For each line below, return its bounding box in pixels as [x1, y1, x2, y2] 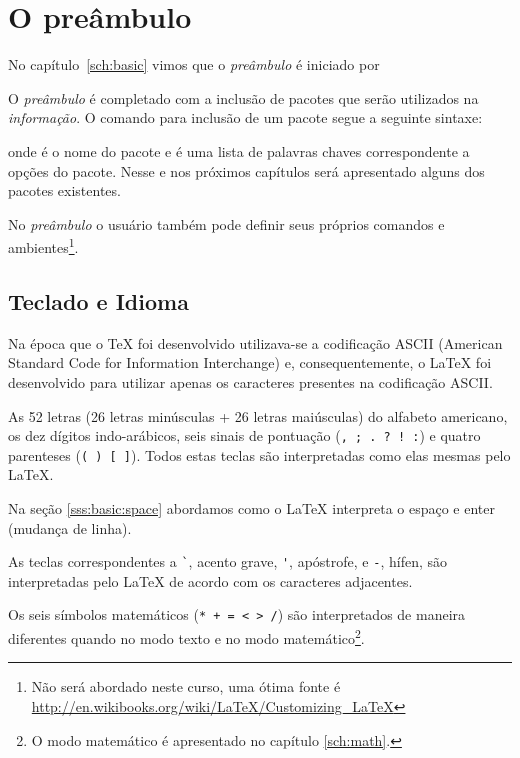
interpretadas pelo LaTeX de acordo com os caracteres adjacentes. [8, 570, 413, 591]
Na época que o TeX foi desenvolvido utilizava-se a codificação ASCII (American [8, 332, 503, 353]
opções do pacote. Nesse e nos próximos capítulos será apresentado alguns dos [8, 160, 485, 181]
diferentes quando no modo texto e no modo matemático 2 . [8, 625, 365, 648]
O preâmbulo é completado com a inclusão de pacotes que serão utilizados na [8, 87, 479, 108]
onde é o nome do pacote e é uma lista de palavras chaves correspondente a [8, 140, 470, 161]
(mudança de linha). [8, 517, 132, 538]
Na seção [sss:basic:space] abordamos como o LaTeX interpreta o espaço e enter [8, 498, 495, 519]
